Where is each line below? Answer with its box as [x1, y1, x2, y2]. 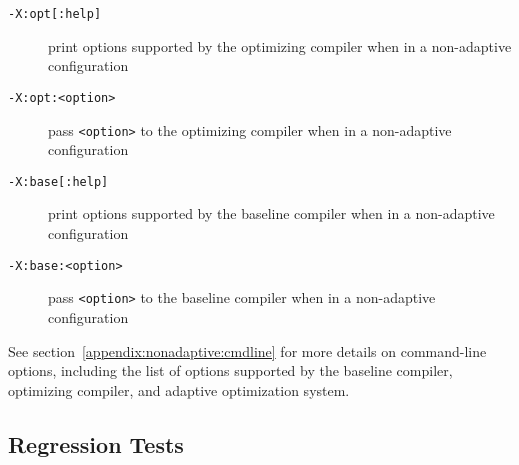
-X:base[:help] [8, 174, 109, 189]
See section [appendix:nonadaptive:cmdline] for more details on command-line [8, 340, 487, 361]
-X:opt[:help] [8, 7, 102, 21]
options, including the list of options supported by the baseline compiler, [8, 360, 453, 381]
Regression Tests [8, 428, 184, 459]
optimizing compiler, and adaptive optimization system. [8, 379, 350, 400]
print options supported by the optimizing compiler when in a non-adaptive [48, 35, 512, 56]
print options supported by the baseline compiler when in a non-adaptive [48, 203, 495, 224]
